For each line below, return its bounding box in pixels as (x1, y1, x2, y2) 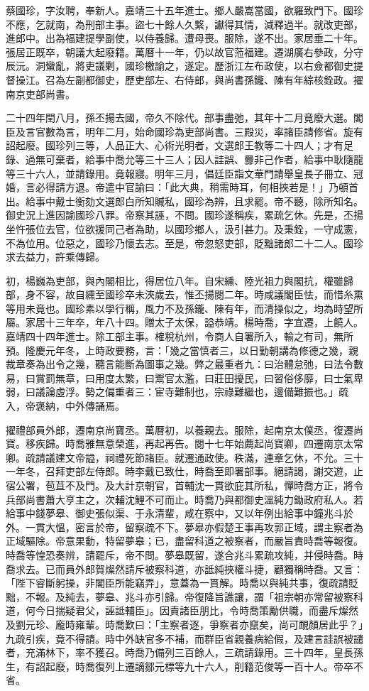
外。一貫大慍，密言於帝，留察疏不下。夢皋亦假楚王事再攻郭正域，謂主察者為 (6, 519, 363, 534)
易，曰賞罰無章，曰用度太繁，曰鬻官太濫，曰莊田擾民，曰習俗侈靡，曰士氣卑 (6, 370, 363, 385)
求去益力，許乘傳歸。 (6, 249, 105, 264)
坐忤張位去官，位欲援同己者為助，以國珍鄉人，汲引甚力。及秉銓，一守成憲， (6, 221, 363, 236)
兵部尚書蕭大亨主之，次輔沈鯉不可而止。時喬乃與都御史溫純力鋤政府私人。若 (6, 491, 363, 506)
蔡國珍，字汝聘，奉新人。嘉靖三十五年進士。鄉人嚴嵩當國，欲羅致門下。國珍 (6, 3, 363, 17)
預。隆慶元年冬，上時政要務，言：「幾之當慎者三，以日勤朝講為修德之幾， (6, 342, 348, 357)
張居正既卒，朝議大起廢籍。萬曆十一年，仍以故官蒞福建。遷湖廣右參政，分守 (6, 44, 363, 59)
